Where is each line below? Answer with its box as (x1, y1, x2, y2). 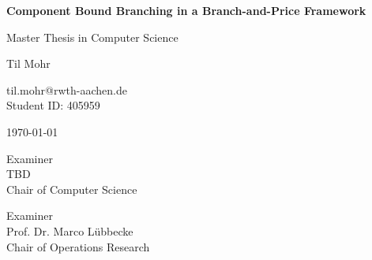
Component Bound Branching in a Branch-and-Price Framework (6, 2, 366, 18)
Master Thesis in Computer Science (6, 28, 178, 45)
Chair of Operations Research (6, 238, 150, 254)
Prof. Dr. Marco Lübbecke (6, 222, 133, 239)
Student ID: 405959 (6, 97, 100, 113)
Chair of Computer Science (6, 180, 137, 197)
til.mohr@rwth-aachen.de (6, 81, 127, 98)
